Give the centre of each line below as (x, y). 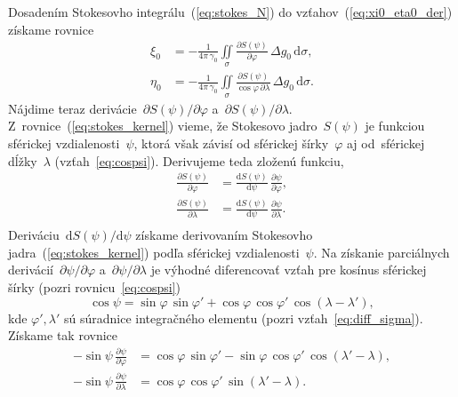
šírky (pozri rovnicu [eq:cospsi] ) (95, 286)
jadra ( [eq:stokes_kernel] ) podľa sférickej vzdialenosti (154, 252)
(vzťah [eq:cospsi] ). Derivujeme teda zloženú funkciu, (199, 160)
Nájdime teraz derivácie (72, 108)
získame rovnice (51, 29)
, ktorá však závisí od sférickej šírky (231, 143)
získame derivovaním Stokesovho (224, 235)
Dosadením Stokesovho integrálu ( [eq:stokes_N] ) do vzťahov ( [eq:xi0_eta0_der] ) (230, 12)
